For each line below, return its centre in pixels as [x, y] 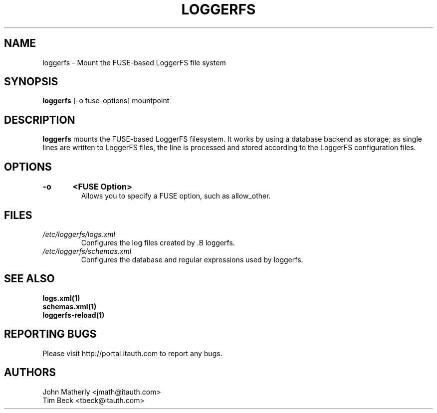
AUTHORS [30, 373]
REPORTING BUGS [50, 334]
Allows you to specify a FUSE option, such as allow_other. [176, 196]
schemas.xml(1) [70, 306]
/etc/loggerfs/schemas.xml [87, 251]
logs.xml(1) [61, 298]
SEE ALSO [29, 279]
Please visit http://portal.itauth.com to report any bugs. [132, 353]
